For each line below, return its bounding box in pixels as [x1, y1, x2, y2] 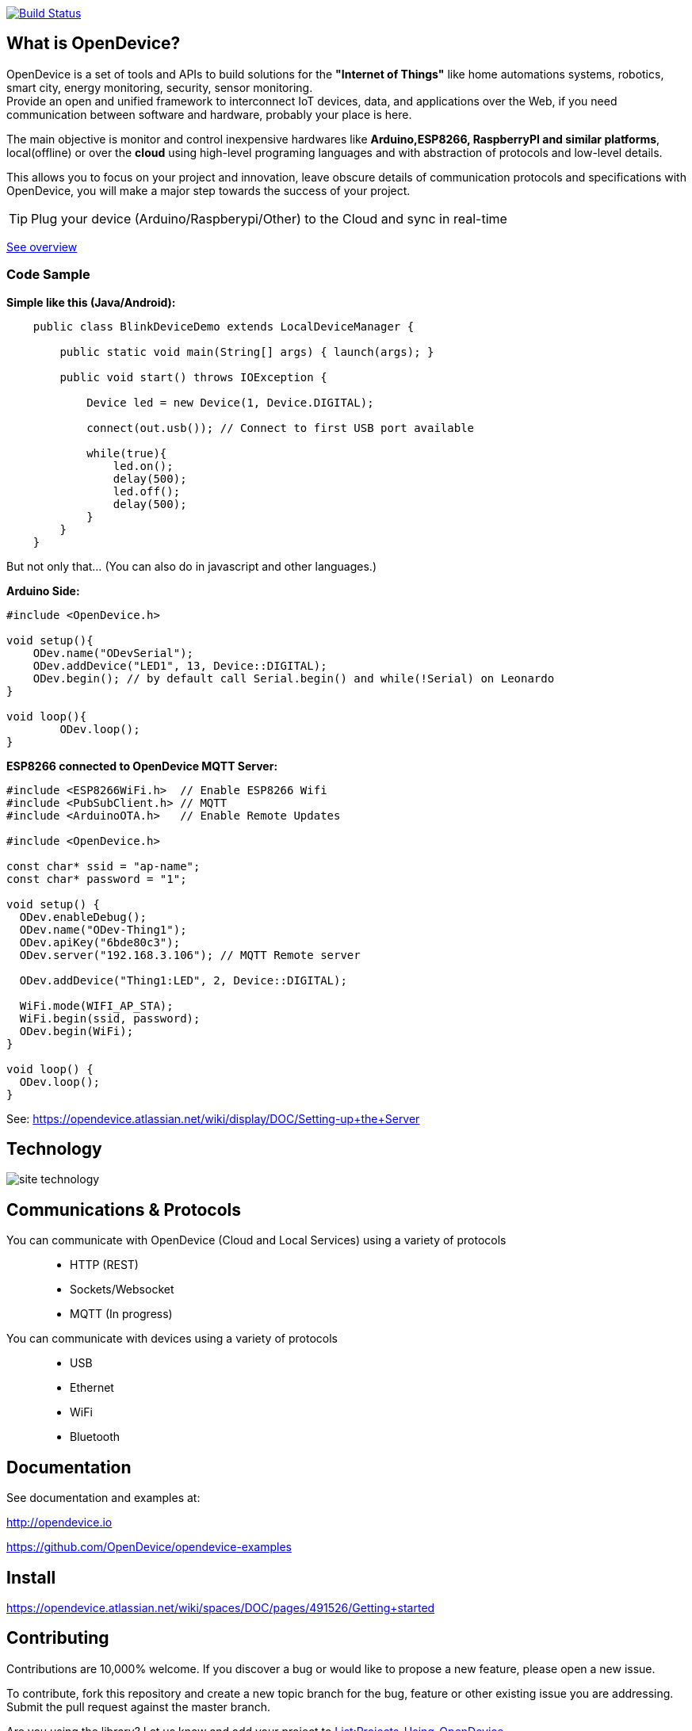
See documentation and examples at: [6, 1491, 201, 1505]
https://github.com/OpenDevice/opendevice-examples [6, 1540, 292, 1554]
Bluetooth [70, 1430, 120, 1444]
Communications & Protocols [6, 1199, 242, 1220]
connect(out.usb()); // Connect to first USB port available [86, 421, 475, 434]
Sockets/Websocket [70, 1282, 174, 1297]
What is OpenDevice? [6, 33, 181, 54]
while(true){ [86, 446, 167, 460]
